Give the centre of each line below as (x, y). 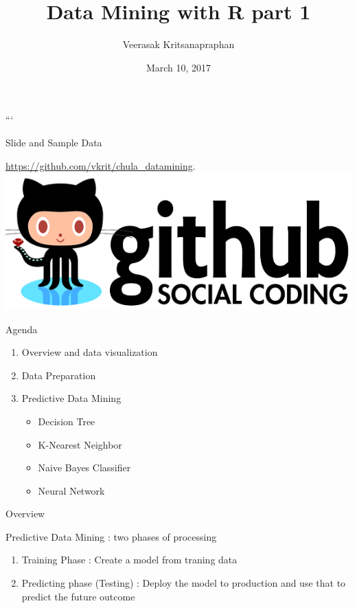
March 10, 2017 (178, 67)
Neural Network (71, 490)
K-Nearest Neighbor (80, 444)
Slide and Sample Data (54, 142)
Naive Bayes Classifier (84, 468)
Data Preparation (59, 375)
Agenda (22, 329)
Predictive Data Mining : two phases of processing (111, 536)
